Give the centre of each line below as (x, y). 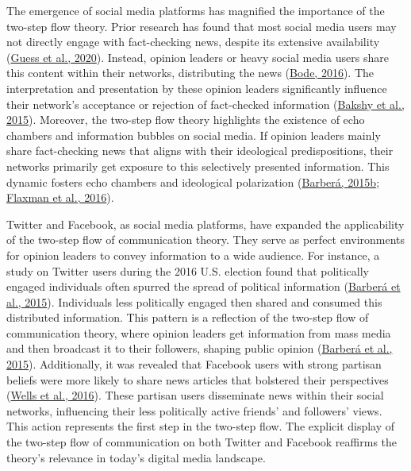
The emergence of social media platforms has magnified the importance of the (196, 10)
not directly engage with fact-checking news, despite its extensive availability (193, 42)
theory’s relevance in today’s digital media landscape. (136, 457)
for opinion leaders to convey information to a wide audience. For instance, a (193, 255)
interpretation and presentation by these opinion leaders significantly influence (197, 88)
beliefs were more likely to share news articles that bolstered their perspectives (198, 379)
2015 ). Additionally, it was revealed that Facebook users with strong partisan (194, 364)
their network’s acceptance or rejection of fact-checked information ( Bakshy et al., (205, 104)
